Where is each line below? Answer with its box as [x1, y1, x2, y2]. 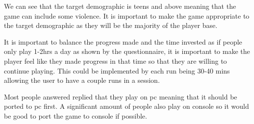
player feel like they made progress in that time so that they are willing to [4, 55, 227, 66]
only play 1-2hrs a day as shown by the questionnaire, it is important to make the [4, 46, 250, 56]
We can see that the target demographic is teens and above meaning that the [4, 1, 236, 11]
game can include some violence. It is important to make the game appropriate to [4, 10, 250, 21]
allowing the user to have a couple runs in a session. [4, 75, 160, 85]
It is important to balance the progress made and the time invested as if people [4, 36, 242, 47]
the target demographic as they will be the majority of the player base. [4, 20, 218, 30]
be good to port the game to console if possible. [4, 110, 147, 121]
